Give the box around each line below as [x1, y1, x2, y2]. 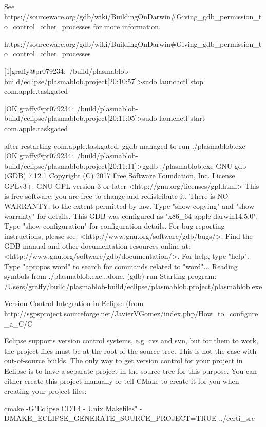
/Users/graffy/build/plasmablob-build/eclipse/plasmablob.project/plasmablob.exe [4, 280, 262, 291]
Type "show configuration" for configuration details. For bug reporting [4, 220, 225, 231]
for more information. [93, 21, 161, 32]
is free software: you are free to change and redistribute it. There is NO [4, 190, 229, 201]
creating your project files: [4, 385, 87, 396]
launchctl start [159, 113, 205, 124]
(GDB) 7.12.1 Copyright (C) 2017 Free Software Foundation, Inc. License [4, 170, 235, 181]
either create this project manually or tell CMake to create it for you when [4, 375, 239, 386]
